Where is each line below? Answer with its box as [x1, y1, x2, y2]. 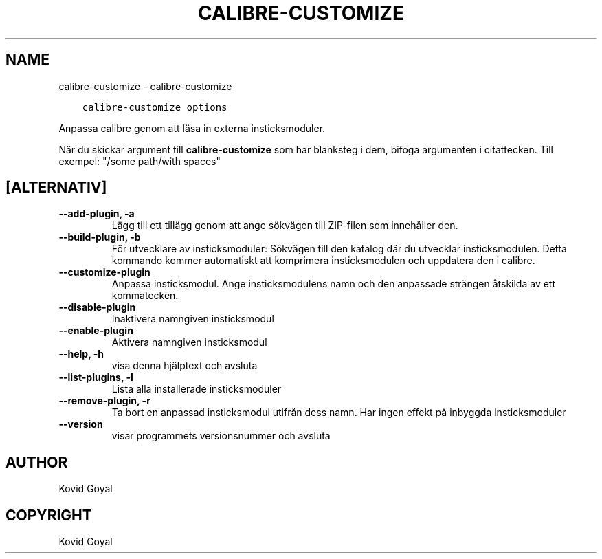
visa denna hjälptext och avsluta [111, 360, 258, 372]
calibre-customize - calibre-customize [58, 80, 232, 92]
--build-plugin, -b [58, 231, 141, 243]
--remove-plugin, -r [58, 395, 150, 407]
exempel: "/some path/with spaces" [58, 155, 221, 167]
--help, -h [58, 348, 104, 360]
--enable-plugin [58, 325, 133, 337]
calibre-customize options [82, 101, 227, 113]
